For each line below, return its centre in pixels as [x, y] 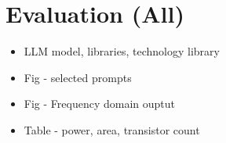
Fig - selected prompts [78, 77]
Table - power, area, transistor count [112, 129]
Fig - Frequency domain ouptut [99, 104]
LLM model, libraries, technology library [122, 51]
